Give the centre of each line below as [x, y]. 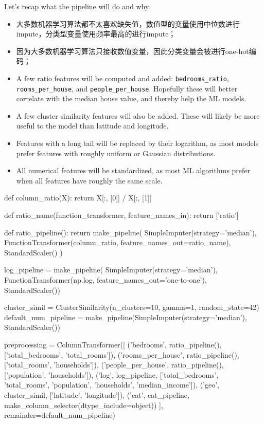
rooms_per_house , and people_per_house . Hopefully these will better [127, 88]
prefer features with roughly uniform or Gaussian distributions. [116, 153]
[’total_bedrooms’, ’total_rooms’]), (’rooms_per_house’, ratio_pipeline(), [122, 354]
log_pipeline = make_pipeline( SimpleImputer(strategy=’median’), [111, 270]
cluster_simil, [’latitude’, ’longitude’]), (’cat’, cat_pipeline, [97, 394]
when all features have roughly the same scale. [89, 180]
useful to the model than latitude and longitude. [92, 126]
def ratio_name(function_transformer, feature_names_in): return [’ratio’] [121, 215]
